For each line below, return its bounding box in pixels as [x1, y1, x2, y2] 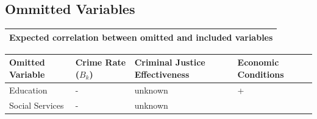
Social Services [9, 98, 64, 111]
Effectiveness [134, 67, 190, 80]
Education [9, 83, 48, 96]
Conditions [237, 67, 284, 80]
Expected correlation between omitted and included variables [9, 30, 273, 43]
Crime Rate [75, 56, 126, 69]
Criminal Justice [134, 56, 205, 69]
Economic [237, 56, 279, 69]
